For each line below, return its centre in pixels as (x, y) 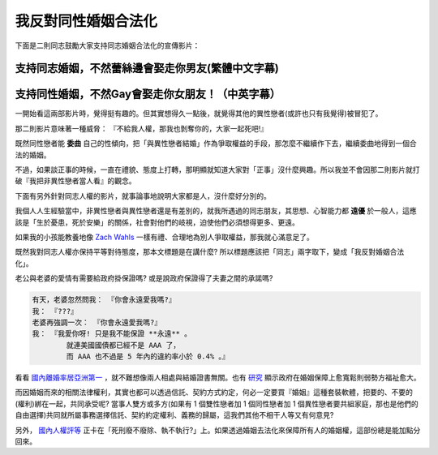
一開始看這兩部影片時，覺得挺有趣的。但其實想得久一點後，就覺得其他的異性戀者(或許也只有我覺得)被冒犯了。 (199, 114)
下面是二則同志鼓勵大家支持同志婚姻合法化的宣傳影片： (107, 45)
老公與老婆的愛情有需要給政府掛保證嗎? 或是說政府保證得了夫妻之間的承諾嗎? (144, 278)
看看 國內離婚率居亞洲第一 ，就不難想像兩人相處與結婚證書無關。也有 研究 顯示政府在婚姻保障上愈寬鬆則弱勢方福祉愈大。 (218, 378)
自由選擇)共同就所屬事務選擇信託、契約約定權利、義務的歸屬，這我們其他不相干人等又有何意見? (174, 415)
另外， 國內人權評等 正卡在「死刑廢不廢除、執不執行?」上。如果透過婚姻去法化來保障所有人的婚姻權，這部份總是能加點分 (218, 430)
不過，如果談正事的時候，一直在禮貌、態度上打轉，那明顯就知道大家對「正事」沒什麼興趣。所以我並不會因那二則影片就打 (217, 170)
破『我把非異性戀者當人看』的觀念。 (75, 181)
